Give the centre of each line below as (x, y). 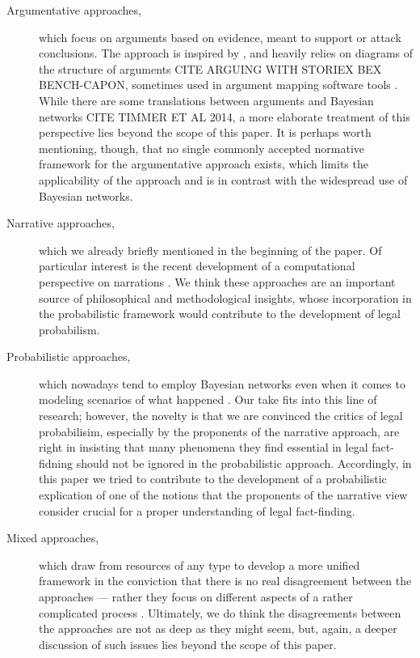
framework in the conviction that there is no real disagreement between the (225, 581)
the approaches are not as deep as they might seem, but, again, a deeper (218, 628)
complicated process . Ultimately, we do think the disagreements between (220, 612)
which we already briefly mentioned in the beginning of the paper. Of (210, 250)
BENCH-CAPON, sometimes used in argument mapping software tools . (218, 85)
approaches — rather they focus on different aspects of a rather (196, 596)
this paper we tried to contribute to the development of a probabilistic (213, 479)
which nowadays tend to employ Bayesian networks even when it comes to (222, 383)
